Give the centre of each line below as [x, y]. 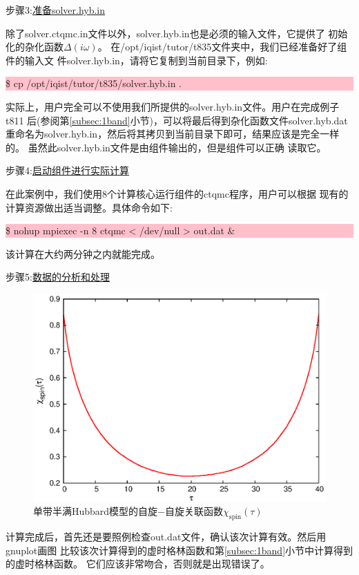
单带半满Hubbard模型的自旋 [96, 511]
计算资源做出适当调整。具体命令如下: [89, 207]
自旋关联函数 [194, 511]
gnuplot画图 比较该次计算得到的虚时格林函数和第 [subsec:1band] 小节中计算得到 [179, 550]
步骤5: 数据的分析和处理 [58, 277]
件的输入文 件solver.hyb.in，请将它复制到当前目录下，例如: [137, 60]
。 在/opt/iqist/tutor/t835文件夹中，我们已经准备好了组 [222, 47]
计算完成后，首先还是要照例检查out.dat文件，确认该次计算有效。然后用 [166, 537]
